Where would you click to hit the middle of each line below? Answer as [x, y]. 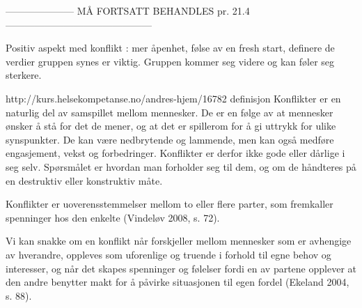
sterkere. [24, 75]
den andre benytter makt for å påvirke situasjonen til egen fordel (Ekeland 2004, [178, 282]
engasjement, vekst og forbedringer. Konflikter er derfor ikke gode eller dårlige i [175, 153]
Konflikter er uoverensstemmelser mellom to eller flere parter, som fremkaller [170, 204]
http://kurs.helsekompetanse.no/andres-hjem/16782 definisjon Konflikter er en [173, 98]
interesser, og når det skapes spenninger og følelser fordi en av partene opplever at [181, 268]
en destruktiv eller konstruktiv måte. [84, 180]
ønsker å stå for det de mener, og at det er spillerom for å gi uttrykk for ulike [171, 126]
